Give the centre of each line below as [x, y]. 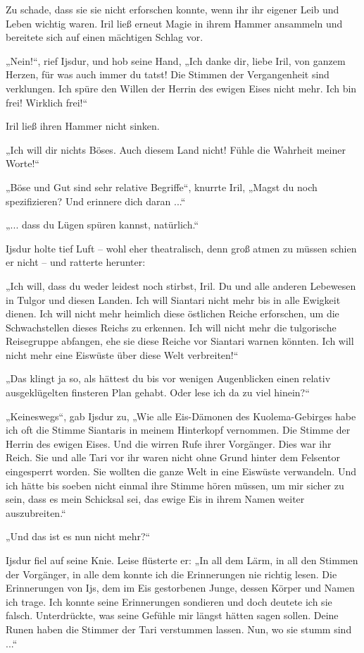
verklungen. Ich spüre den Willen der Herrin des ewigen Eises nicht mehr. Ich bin [181, 88]
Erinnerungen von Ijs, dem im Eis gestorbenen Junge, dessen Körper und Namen [180, 588]
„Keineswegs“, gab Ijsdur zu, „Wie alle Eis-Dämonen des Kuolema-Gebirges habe [181, 416]
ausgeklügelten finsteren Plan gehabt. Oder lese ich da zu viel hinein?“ [158, 392]
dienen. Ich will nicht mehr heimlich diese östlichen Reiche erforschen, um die [172, 313]
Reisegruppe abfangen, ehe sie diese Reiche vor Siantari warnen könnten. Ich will [180, 341]
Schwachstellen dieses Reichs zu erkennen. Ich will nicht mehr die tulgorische [171, 327]
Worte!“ [23, 163]
